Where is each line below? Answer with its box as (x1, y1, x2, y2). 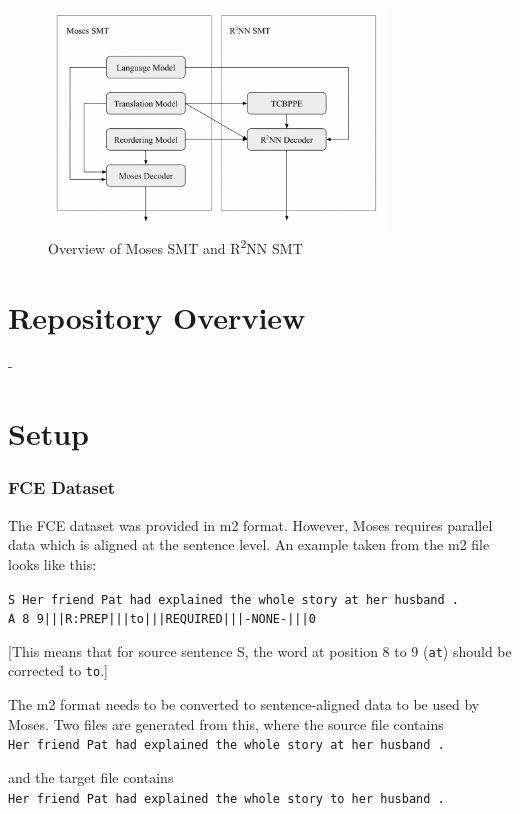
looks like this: (8, 553, 97, 574)
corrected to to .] (8, 660, 108, 681)
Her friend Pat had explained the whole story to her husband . (8, 791, 445, 806)
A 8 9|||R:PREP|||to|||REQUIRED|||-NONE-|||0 (8, 612, 316, 627)
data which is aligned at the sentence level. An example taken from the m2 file (8, 534, 490, 555)
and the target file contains (8, 766, 174, 787)
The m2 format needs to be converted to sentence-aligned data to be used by (8, 694, 480, 715)
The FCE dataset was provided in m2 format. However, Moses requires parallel (8, 514, 493, 535)
